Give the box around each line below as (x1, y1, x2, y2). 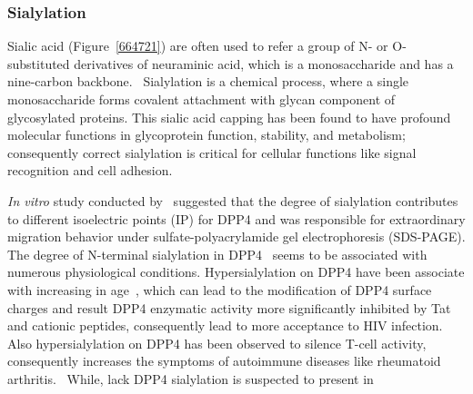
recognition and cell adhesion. (7, 161, 173, 180)
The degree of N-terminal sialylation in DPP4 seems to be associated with (7, 244, 428, 263)
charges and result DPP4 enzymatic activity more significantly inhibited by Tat (7, 298, 451, 317)
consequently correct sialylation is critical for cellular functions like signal (7, 143, 417, 162)
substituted (7, 54, 70, 73)
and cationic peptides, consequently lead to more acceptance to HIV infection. (7, 316, 443, 335)
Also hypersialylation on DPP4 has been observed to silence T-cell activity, (7, 333, 427, 352)
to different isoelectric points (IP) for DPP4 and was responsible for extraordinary (7, 209, 466, 228)
